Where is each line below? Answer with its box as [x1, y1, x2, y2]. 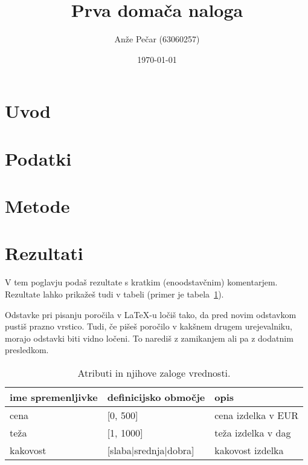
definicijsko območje [107, 389, 205, 404]
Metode [5, 193, 70, 218]
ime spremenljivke [10, 389, 98, 404]
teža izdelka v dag [214, 425, 291, 440]
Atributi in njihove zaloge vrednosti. [77, 365, 231, 380]
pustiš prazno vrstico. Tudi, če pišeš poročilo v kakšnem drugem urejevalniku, [5, 320, 292, 333]
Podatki [5, 146, 72, 171]
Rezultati [5, 241, 83, 265]
